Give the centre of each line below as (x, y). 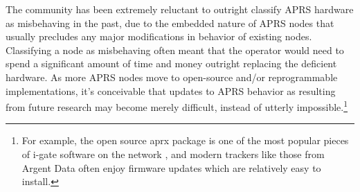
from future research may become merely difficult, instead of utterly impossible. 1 (177, 106)
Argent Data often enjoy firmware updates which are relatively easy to (171, 167)
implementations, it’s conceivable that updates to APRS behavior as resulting (171, 90)
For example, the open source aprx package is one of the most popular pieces (185, 140)
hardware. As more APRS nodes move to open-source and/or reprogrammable (172, 77)
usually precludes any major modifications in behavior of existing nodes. (159, 36)
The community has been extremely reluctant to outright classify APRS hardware (180, 9)
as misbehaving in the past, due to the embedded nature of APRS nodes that (170, 23)
